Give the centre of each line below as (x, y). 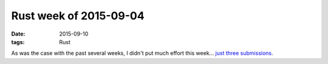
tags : (18, 42)
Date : (18, 34)
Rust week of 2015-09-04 (78, 16)
